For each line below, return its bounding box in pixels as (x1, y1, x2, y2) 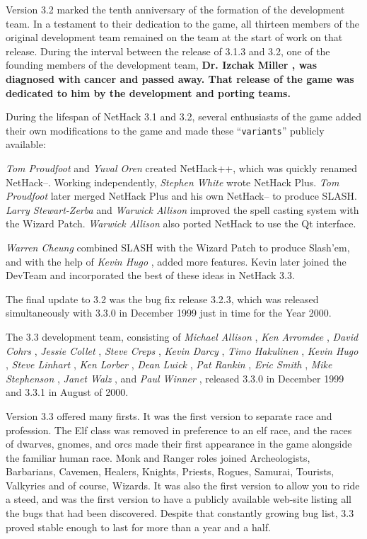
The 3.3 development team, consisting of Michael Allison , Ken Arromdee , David (6, 329, 359, 344)
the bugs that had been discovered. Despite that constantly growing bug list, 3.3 (6, 506, 354, 521)
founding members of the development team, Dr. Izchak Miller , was (6, 57, 318, 72)
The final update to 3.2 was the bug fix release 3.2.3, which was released (6, 291, 319, 306)
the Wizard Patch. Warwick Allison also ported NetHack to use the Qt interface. (6, 216, 356, 231)
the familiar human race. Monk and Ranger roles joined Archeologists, (6, 450, 310, 465)
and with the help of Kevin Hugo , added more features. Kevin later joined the (6, 254, 346, 268)
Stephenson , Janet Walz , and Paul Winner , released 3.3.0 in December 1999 (6, 370, 344, 385)
